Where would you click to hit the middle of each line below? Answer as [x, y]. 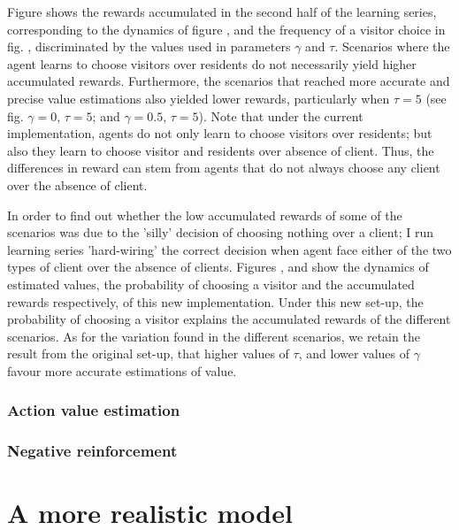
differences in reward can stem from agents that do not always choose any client [224, 168]
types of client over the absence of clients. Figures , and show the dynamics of [218, 267]
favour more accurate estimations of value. [122, 370]
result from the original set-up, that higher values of [148, 353]
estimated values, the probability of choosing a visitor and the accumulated [211, 284]
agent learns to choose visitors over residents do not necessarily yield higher [212, 63]
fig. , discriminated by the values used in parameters [149, 46]
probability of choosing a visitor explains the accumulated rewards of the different [229, 319]
